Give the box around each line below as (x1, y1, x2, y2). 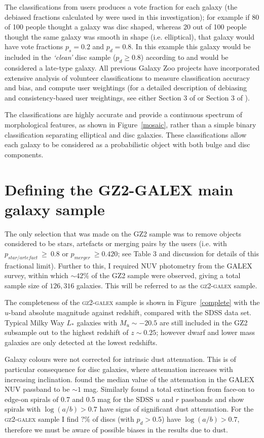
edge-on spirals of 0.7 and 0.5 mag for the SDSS (5, 393, 154, 404)
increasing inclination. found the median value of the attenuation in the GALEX (5, 374, 255, 384)
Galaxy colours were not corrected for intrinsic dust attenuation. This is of (5, 354, 236, 364)
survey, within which (5, 270, 68, 281)
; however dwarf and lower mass (156, 327, 255, 338)
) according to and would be (140, 52, 229, 62)
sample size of (5, 280, 48, 290)
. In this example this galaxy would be (131, 41, 251, 52)
